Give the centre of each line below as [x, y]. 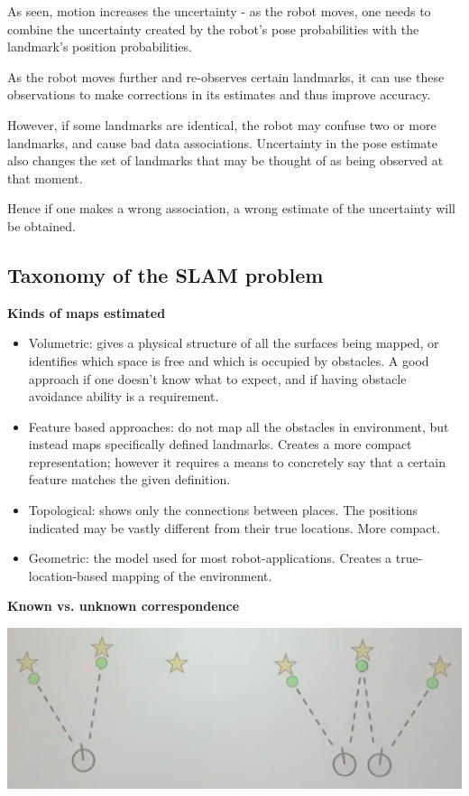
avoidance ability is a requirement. [124, 396]
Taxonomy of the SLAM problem [166, 274]
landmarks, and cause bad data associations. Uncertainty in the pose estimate [222, 142]
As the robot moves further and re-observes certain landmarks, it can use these [226, 76]
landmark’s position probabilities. [100, 47]
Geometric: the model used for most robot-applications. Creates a [210, 558]
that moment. [45, 178]
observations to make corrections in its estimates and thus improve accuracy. [219, 94]
